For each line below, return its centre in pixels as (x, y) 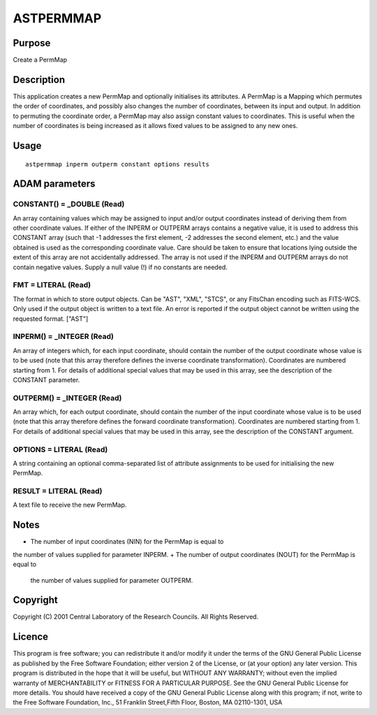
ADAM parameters (54, 184)
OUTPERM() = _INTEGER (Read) (67, 398)
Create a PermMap (40, 60)
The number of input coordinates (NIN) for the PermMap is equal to (127, 542)
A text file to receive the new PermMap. (70, 505)
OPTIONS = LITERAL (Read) (60, 449)
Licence (31, 637)
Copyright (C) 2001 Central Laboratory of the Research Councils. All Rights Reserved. (136, 617)
